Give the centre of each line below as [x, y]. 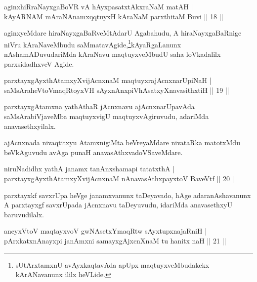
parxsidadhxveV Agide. [39, 63]
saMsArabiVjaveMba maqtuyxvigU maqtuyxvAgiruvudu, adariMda [107, 116]
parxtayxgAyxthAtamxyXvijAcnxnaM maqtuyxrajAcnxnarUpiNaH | [108, 80]
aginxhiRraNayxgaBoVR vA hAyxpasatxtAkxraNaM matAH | [99, 6]
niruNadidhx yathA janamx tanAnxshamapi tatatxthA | [89, 169]
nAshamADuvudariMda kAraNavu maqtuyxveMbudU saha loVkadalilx [112, 54]
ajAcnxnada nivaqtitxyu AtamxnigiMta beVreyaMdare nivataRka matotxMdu [122, 142]
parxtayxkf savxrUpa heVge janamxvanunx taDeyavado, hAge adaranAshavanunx [128, 195]
